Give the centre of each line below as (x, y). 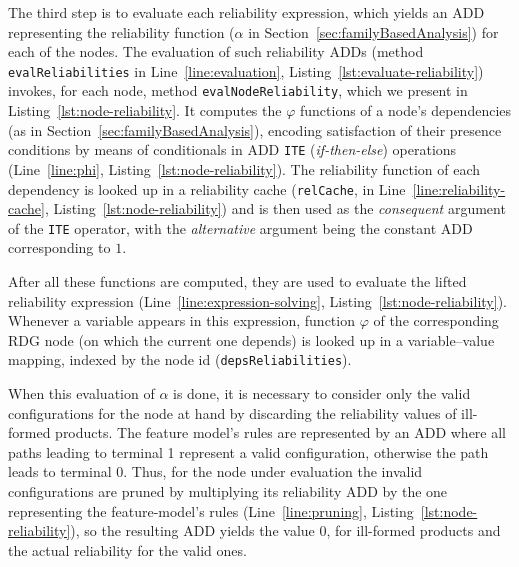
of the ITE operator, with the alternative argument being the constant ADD (240, 227)
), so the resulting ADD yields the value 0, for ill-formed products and (285, 530)
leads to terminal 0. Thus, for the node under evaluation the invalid (215, 471)
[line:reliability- (459, 188)
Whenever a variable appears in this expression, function (181, 320)
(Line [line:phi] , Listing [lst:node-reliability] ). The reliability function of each (244, 168)
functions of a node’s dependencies (405, 110)
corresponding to (59, 247)
